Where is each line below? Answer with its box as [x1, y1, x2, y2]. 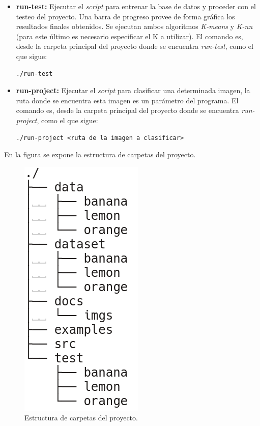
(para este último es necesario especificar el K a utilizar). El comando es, [16, 31, 243, 41]
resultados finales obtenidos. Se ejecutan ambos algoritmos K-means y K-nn [16, 21, 253, 32]
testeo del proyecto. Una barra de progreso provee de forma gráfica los [16, 11, 235, 21]
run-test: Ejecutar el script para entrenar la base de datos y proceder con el [16, 1, 256, 11]
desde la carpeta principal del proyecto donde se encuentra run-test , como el [16, 41, 253, 51]
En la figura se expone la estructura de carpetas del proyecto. [4, 149, 196, 160]
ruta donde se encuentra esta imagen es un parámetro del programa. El [16, 95, 239, 105]
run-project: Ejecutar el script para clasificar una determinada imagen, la [16, 85, 250, 96]
